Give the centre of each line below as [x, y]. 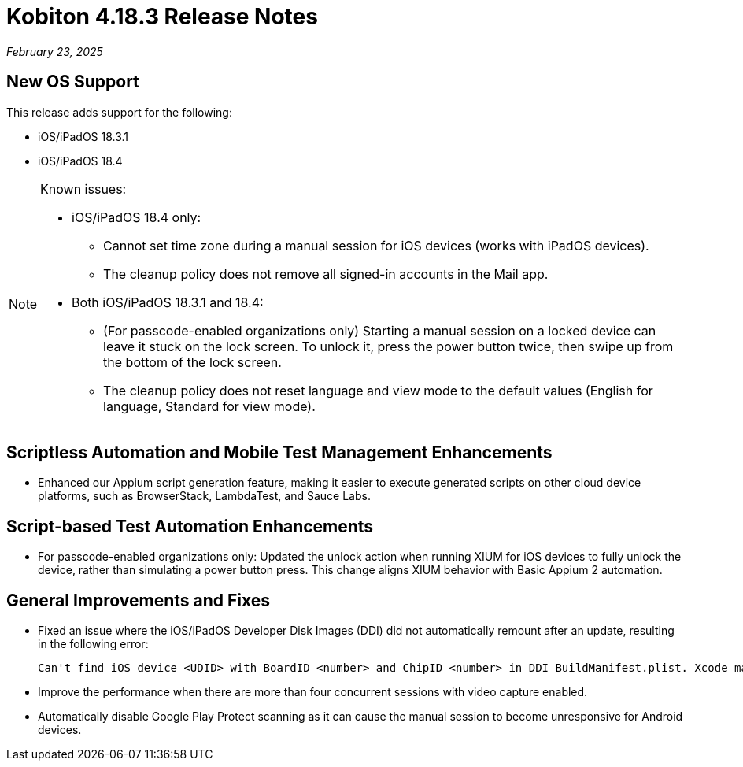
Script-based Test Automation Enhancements [190, 526]
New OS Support [73, 82]
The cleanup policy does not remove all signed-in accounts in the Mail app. [326, 274]
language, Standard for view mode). [209, 406]
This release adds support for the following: [119, 112]
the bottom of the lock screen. [192, 362]
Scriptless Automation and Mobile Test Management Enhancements [279, 453]
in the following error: [93, 644]
